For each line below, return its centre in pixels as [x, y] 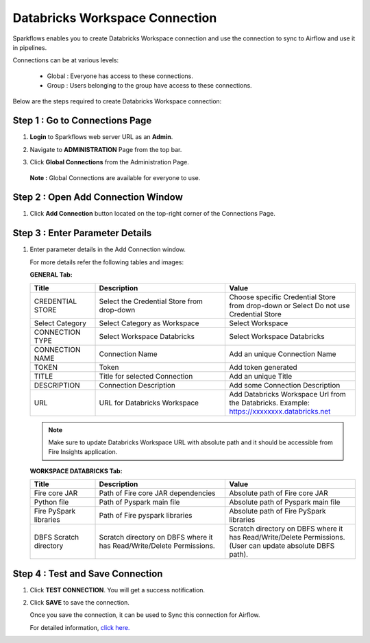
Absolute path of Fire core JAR [279, 493]
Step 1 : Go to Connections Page [82, 121]
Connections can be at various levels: [66, 60]
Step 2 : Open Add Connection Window [98, 198]
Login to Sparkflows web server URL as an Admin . [101, 137]
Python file [51, 502]
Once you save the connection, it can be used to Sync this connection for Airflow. [145, 615]
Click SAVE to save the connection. [80, 603]
